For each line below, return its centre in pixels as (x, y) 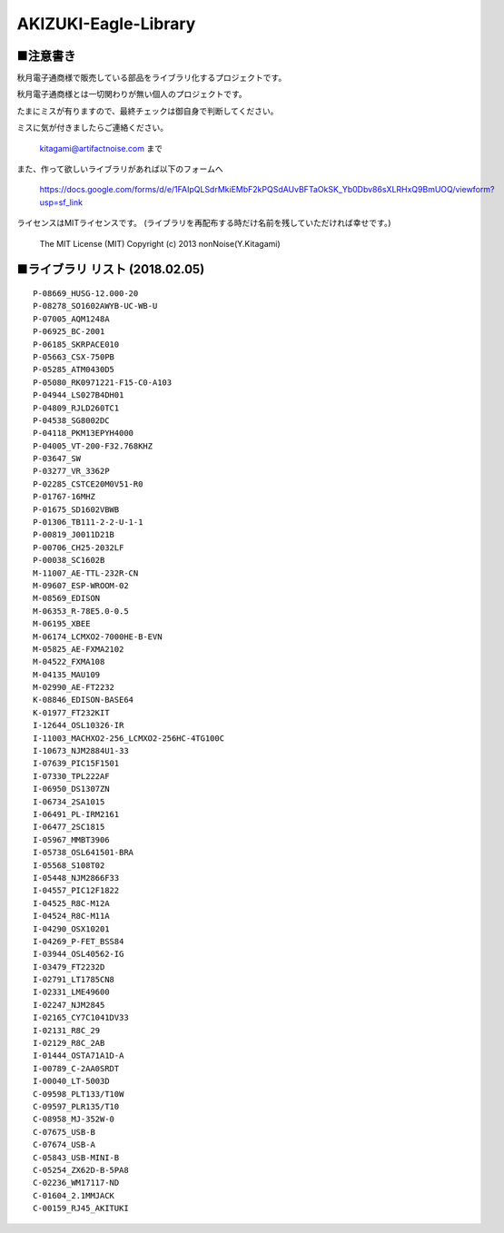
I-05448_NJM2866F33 (76, 878)
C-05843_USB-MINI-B (76, 1157)
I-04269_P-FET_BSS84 (79, 941)
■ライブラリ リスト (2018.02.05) (111, 269)
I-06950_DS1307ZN (71, 789)
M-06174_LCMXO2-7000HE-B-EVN (98, 636)
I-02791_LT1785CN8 (74, 980)
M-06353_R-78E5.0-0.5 (81, 611)
